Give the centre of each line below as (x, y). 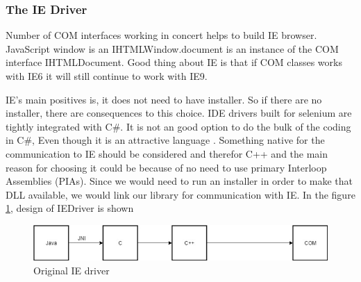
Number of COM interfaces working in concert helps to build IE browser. (161, 35)
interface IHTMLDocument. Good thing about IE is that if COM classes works (174, 62)
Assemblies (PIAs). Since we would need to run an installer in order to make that (179, 181)
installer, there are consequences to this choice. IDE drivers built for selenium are (179, 113)
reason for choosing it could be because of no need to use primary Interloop (166, 167)
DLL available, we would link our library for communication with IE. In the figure (180, 194)
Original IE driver (72, 270)
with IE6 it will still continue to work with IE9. (107, 76)
